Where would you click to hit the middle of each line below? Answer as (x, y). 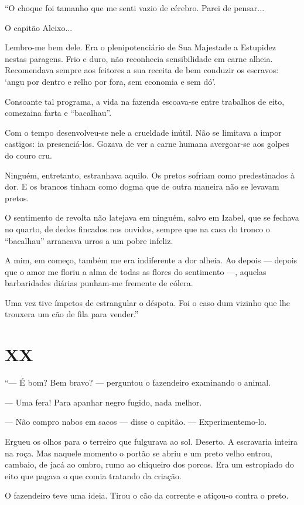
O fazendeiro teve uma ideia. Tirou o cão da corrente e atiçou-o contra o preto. (147, 495)
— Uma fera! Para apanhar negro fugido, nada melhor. (103, 402)
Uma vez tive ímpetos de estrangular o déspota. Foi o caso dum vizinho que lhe (148, 302)
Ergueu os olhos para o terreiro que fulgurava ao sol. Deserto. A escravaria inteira (151, 441)
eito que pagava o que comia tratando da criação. (93, 475)
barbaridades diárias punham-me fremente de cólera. (99, 283)
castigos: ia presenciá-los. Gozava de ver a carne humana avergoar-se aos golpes (147, 144)
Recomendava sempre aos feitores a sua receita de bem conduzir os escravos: (142, 70)
